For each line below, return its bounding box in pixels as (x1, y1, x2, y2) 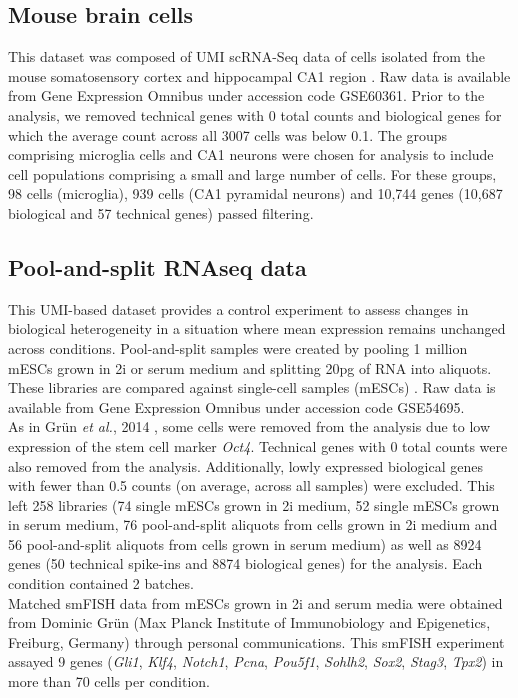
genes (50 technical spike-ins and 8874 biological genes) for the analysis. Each (8, 553, 483, 574)
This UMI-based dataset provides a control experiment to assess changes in (8, 298, 469, 319)
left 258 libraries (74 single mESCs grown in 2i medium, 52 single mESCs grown (8, 494, 500, 515)
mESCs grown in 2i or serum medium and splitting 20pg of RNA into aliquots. (8, 357, 492, 378)
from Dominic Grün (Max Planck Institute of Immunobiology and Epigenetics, (8, 612, 491, 633)
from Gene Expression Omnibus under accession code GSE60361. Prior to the (8, 85, 485, 106)
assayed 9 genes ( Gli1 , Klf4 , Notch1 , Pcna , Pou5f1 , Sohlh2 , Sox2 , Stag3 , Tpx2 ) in (8, 651, 504, 672)
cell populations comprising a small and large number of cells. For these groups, (8, 163, 497, 184)
